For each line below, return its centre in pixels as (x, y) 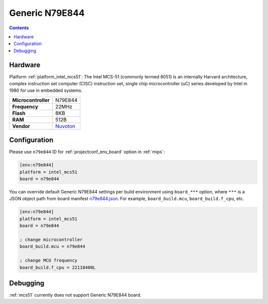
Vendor (21, 126)
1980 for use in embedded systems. (46, 91)
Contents (19, 28)
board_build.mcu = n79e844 (52, 246)
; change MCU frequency (49, 261)
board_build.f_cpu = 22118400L (58, 267)
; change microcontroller (51, 240)
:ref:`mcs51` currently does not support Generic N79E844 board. (75, 295)
